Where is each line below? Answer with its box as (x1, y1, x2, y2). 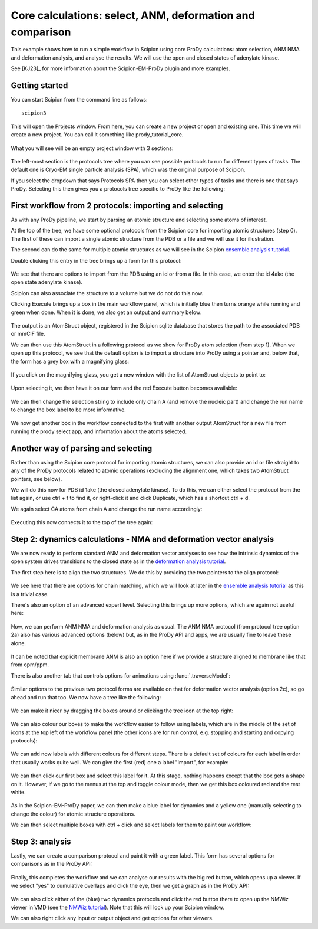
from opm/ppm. (11, 661, 49, 668)
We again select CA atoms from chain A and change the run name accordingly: (11, 505, 203, 512)
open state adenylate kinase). (11, 279, 82, 286)
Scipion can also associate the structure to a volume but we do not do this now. (11, 289, 204, 296)
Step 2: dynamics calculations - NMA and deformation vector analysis (11, 534, 274, 544)
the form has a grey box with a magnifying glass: (11, 358, 130, 365)
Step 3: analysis (11, 837, 71, 846)
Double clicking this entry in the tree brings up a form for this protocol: (11, 257, 182, 264)
